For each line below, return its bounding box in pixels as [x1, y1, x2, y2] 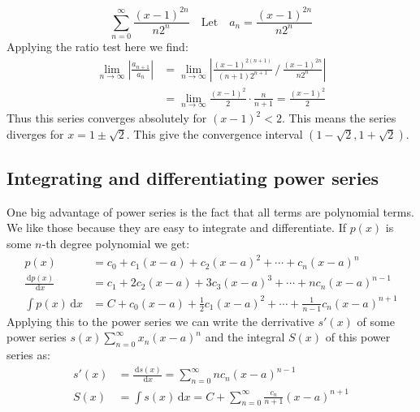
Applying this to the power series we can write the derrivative [6, 312, 314, 329]
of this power [325, 328, 391, 345]
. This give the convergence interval [126, 125, 303, 142]
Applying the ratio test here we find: [6, 38, 188, 55]
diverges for [6, 125, 64, 142]
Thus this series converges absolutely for [6, 109, 207, 127]
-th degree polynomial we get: [41, 235, 190, 252]
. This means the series [281, 109, 396, 127]
